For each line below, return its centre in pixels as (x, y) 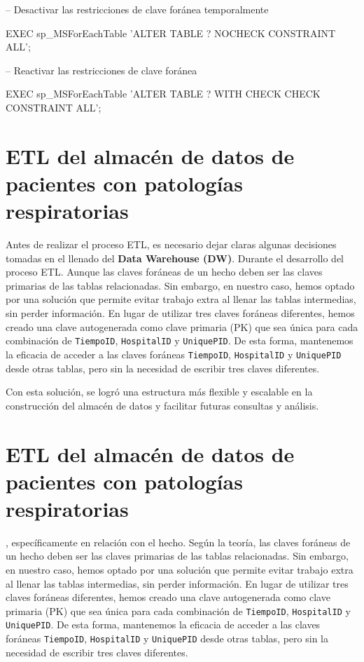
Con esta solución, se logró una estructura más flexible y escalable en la (159, 392)
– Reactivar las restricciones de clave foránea (101, 70)
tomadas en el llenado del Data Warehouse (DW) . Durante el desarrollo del (175, 258)
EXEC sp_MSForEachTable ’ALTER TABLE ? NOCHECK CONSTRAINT (171, 33)
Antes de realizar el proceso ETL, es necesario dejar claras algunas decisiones (171, 244)
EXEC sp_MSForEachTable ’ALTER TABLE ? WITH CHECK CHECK (163, 94)
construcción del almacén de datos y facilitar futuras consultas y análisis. (162, 405)
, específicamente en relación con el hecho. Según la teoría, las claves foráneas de (178, 542)
